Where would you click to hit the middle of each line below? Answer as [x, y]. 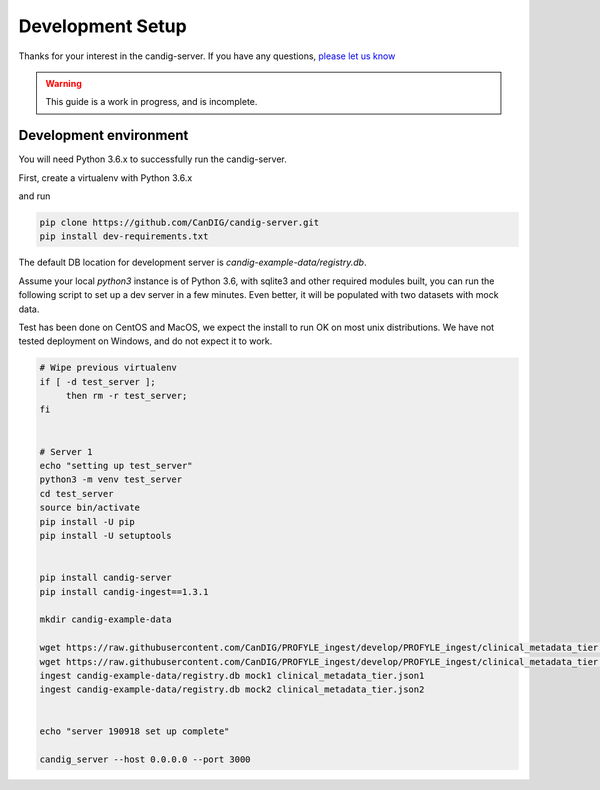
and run [34, 196]
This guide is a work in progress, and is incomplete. [151, 102]
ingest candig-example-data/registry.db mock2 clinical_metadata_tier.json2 [232, 689]
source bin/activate [89, 508]
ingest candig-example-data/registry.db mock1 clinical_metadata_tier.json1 [232, 675]
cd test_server [76, 493]
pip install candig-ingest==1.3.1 [124, 591]
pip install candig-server [105, 578]
